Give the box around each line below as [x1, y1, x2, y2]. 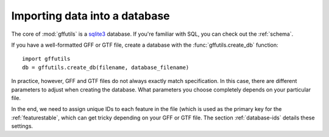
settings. [11, 122, 34, 130]
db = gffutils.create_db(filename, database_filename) [22, 64, 189, 71]
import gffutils [22, 55, 71, 62]
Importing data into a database [11, 9, 170, 22]
